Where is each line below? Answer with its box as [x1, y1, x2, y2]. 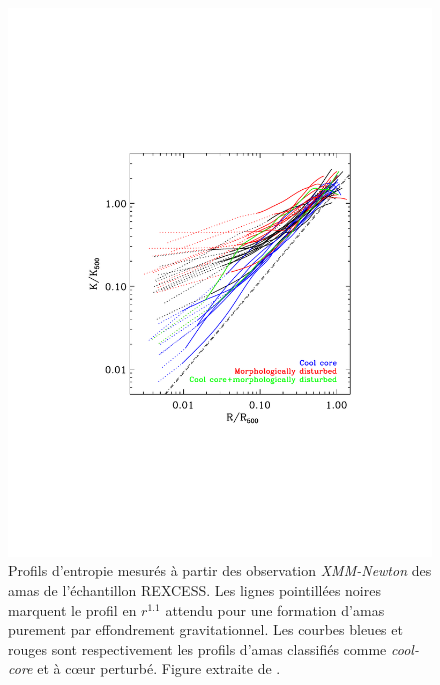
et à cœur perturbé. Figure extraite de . [37, 658, 281, 679]
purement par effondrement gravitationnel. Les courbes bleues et [8, 619, 403, 640]
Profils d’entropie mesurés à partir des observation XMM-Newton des [8, 560, 432, 581]
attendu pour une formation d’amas [165, 599, 385, 620]
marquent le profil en [8, 599, 137, 620]
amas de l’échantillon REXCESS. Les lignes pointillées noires [8, 580, 381, 601]
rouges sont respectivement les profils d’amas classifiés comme [8, 638, 387, 659]
